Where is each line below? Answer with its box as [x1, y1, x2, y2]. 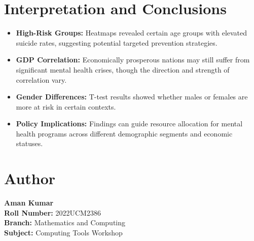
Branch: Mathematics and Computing [4, 217, 126, 228]
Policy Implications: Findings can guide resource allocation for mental [16, 118, 243, 129]
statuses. [16, 138, 43, 149]
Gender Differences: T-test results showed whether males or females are [16, 91, 248, 102]
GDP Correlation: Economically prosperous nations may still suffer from [16, 54, 250, 65]
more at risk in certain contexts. [16, 101, 116, 112]
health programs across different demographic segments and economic [16, 128, 233, 139]
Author [4, 168, 56, 189]
